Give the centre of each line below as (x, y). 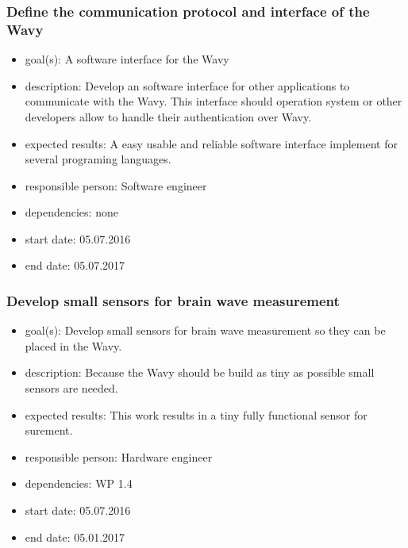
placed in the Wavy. (73, 345)
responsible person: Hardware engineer (119, 456)
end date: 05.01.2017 (75, 537)
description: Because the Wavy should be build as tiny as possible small (200, 372)
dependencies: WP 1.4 (79, 483)
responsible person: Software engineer (116, 185)
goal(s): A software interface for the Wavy (127, 59)
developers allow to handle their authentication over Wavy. (168, 116)
